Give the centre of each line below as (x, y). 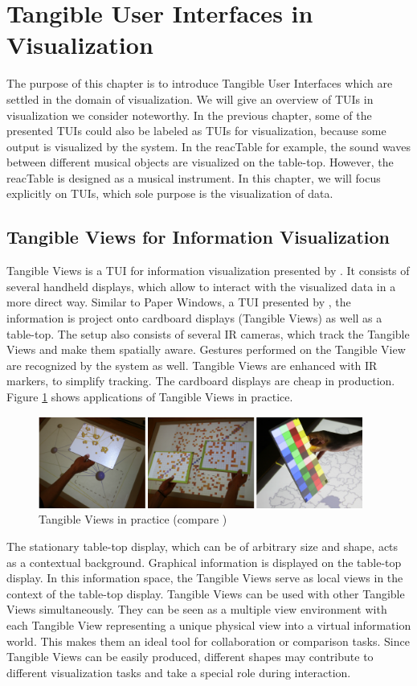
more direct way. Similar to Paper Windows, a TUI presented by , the (179, 302)
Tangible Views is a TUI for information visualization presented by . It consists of (208, 271)
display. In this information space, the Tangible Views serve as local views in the (205, 578)
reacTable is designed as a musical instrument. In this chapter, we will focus (194, 177)
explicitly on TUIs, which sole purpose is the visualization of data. (170, 193)
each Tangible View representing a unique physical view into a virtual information (209, 624)
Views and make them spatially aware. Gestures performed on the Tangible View (206, 349)
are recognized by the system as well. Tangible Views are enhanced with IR (192, 365)
